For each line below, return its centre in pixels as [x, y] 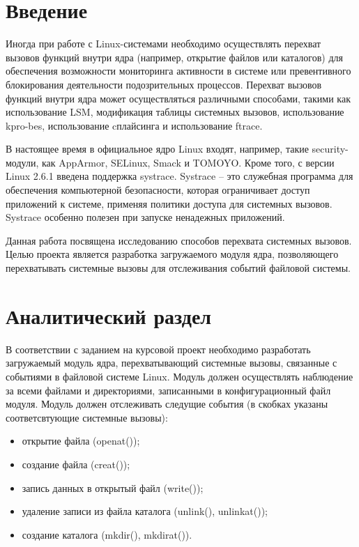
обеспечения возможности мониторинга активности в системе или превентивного [178, 71]
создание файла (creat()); [76, 464]
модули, [22, 162]
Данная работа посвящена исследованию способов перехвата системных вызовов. [179, 240]
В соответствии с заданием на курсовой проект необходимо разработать [158, 349]
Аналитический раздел [109, 315]
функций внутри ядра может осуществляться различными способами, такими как [178, 98]
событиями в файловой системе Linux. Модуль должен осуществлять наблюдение [179, 376]
